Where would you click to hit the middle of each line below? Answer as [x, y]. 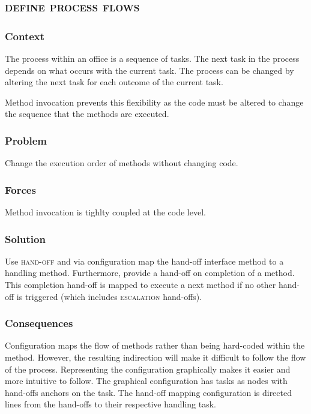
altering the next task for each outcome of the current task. [114, 82]
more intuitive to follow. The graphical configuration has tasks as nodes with [146, 381]
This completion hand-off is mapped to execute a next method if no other [140, 284]
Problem [26, 140]
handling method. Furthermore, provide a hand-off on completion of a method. [150, 273]
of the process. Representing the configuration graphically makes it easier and [148, 369]
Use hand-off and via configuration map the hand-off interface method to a [144, 261]
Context [25, 36]
